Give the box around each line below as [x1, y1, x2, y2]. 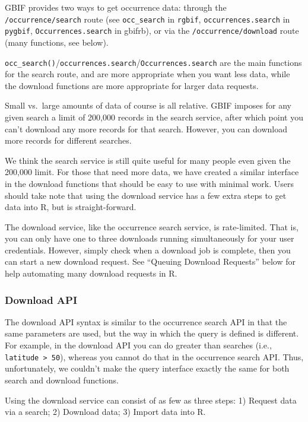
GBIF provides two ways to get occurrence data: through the [5, 1, 227, 13]
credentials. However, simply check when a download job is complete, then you [5, 243, 291, 256]
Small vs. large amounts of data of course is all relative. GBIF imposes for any [5, 99, 291, 112]
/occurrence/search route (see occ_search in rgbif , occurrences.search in [5, 12, 290, 25]
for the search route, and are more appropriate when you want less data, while [5, 68, 290, 80]
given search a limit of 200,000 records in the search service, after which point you [5, 110, 303, 123]
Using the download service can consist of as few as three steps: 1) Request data [5, 394, 297, 406]
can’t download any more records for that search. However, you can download [5, 122, 287, 135]
